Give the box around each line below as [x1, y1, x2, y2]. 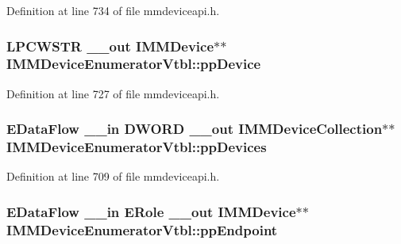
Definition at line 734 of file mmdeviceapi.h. [6, 2, 220, 18]
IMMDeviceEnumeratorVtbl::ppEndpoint [6, 219, 278, 239]
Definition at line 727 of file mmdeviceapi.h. [6, 85, 220, 101]
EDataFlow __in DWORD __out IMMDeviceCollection [6, 119, 383, 139]
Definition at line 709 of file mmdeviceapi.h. [6, 168, 220, 185]
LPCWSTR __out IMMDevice [6, 36, 214, 55]
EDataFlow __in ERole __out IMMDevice [6, 201, 296, 221]
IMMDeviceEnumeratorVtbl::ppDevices [6, 137, 267, 157]
